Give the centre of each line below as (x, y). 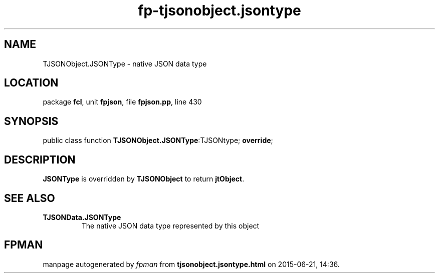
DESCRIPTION (40, 159)
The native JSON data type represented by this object (170, 225)
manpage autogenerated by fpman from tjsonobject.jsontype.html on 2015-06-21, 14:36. (191, 264)
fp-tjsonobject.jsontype (220, 10)
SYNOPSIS (31, 121)
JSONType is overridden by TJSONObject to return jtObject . (144, 179)
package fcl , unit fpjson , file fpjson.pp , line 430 (122, 102)
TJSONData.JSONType (82, 217)
